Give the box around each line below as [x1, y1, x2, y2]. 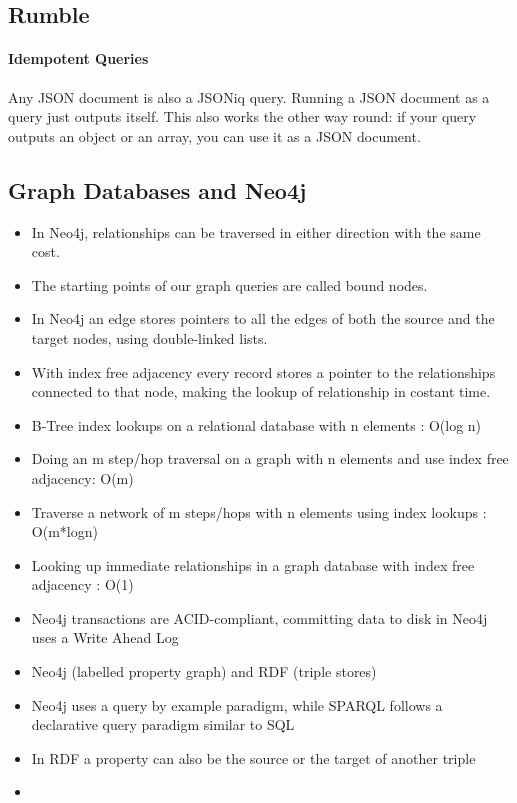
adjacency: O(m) [31, 467, 134, 488]
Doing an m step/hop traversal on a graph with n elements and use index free [31, 448, 509, 469]
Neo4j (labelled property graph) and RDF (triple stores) [31, 661, 377, 682]
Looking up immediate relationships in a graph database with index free [31, 554, 475, 575]
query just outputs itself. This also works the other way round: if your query [8, 106, 477, 127]
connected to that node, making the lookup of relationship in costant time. [31, 381, 491, 402]
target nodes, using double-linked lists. [31, 327, 268, 348]
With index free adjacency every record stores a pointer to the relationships [31, 361, 496, 382]
